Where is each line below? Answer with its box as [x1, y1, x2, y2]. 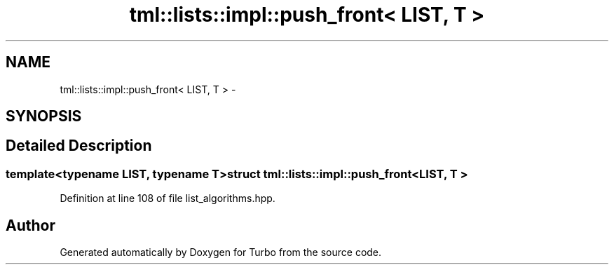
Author [6, 216, 55, 234]
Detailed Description [6, 137, 152, 155]
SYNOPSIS [6, 107, 82, 126]
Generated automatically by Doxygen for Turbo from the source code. [60, 246, 382, 259]
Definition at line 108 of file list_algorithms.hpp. [60, 192, 275, 205]
